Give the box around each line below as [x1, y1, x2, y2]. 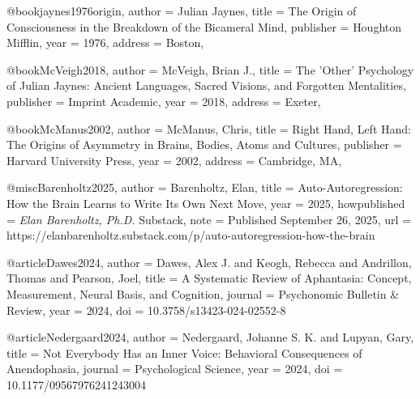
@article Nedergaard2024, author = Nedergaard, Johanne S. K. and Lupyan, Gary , [6, 329, 414, 346]
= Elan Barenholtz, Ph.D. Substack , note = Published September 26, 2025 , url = [6, 210, 411, 227]
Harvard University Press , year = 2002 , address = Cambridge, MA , [6, 151, 342, 168]
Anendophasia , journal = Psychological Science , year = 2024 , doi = [6, 360, 343, 377]
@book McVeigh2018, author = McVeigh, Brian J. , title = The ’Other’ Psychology [6, 61, 414, 78]
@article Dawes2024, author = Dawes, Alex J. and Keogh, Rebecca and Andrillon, [6, 253, 412, 270]
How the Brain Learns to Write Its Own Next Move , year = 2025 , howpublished [6, 194, 405, 211]
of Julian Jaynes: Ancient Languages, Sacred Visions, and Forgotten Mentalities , [6, 77, 406, 94]
